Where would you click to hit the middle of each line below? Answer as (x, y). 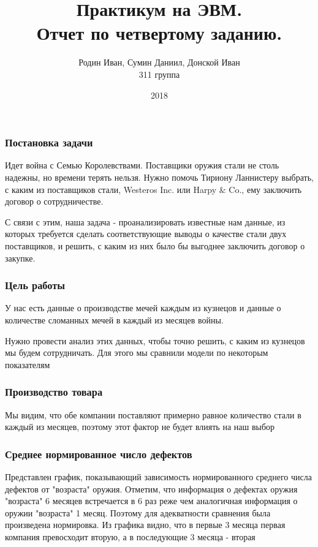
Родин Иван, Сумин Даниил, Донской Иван (159, 62)
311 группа (159, 74)
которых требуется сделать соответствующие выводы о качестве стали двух (146, 234)
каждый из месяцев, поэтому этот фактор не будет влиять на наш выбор (140, 427)
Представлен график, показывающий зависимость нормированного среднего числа (158, 476)
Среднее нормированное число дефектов (99, 454)
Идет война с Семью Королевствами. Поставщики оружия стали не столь (142, 165)
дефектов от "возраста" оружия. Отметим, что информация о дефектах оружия (151, 489)
